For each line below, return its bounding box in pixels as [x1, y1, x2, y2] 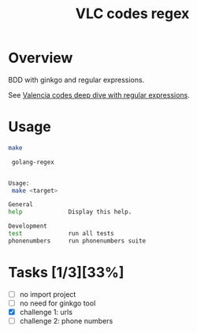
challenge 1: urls [19, 307, 73, 316]
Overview [8, 49, 73, 67]
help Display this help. [8, 208, 132, 216]
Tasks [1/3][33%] [8, 263, 125, 281]
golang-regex [11, 158, 55, 166]
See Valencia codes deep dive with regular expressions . [8, 90, 191, 99]
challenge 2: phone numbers [19, 316, 113, 325]
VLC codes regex [75, 5, 190, 23]
